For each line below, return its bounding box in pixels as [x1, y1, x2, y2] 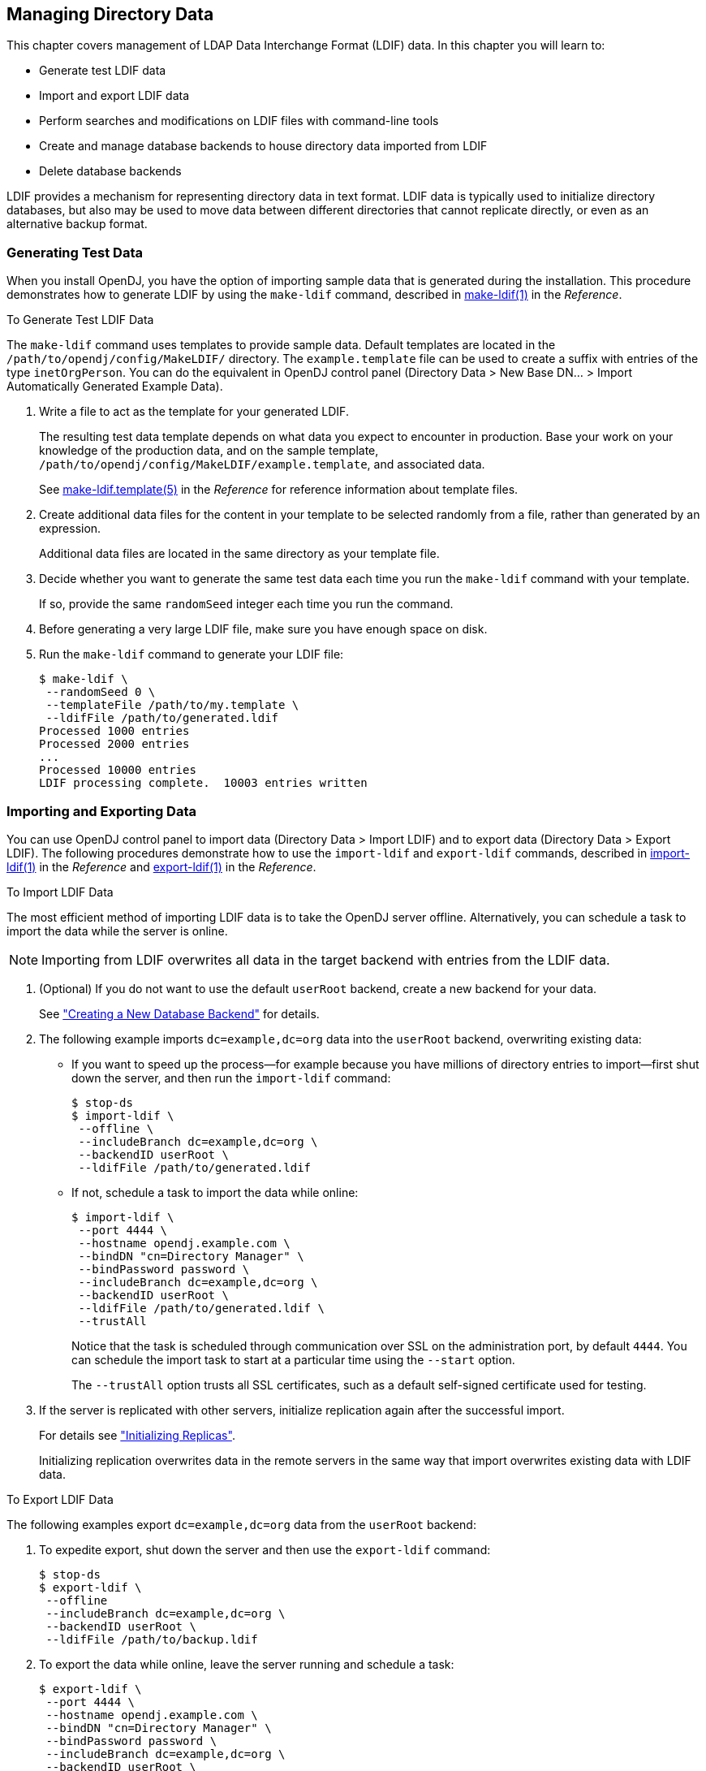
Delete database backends [39, 164, 182, 179]
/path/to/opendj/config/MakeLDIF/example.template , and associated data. [39, 457, 485, 472]
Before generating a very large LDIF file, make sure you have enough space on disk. [39, 622, 488, 637]
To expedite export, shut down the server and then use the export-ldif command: [39, 1542, 491, 1557]
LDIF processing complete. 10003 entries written [39, 776, 368, 790]
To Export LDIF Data [6, 1492, 114, 1506]
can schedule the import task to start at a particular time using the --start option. [71, 1352, 515, 1367]
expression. [39, 521, 101, 536]
